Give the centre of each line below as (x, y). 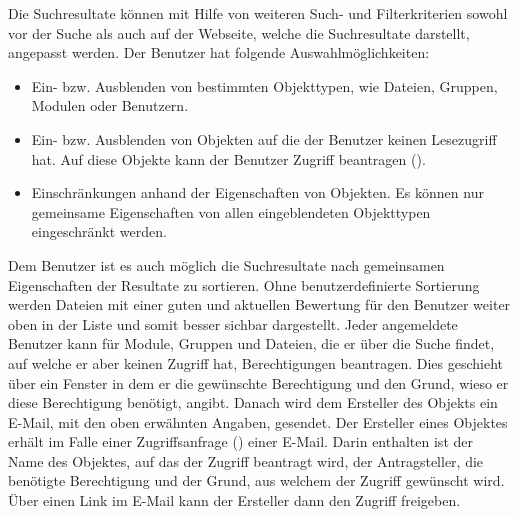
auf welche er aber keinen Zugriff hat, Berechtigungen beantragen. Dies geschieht (255, 362)
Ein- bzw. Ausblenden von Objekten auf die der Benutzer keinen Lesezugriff (264, 138)
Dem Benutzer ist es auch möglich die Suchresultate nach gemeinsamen (226, 264)
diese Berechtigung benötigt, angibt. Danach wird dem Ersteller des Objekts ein (253, 402)
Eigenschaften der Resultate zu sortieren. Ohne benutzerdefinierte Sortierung (244, 284)
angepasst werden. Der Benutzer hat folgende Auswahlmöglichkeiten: (219, 52)
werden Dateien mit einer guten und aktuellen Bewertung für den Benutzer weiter (259, 304)
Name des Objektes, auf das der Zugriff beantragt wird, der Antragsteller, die (246, 460)
